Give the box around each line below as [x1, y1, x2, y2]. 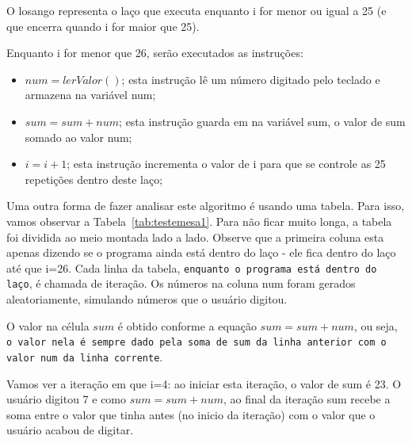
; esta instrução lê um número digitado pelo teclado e [121, 71, 380, 87]
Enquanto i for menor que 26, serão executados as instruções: [6, 44, 303, 61]
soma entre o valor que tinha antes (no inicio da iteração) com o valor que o [6, 406, 376, 422]
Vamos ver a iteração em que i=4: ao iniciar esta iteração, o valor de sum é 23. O [6, 375, 402, 391]
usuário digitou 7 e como [6, 391, 127, 407]
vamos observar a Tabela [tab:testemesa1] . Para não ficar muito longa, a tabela [6, 212, 392, 229]
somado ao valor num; [25, 128, 132, 145]
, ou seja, [353, 317, 398, 334]
